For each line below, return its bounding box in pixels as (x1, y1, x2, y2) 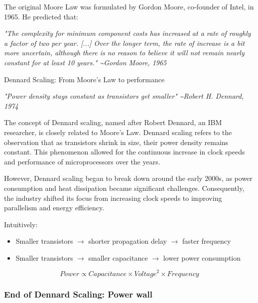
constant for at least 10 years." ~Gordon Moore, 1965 (4, 57, 167, 67)
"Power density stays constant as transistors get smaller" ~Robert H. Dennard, (4, 91, 244, 101)
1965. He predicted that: (4, 11, 78, 21)
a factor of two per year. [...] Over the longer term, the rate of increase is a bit (4, 37, 245, 48)
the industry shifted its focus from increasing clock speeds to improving (4, 192, 222, 203)
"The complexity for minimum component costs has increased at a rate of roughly (4, 28, 251, 38)
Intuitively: (4, 219, 38, 229)
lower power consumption (163, 252, 241, 263)
